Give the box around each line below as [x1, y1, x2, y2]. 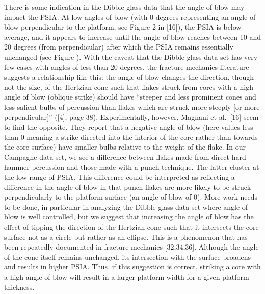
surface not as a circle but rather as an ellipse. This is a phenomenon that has [4, 231, 248, 242]
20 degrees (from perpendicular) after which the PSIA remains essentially [4, 41, 233, 52]
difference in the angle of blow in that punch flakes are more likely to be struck [4, 181, 251, 192]
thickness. [4, 281, 35, 292]
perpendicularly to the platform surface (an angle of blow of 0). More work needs [4, 191, 258, 202]
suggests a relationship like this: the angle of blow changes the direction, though [4, 71, 254, 82]
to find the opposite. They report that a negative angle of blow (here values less [4, 121, 253, 132]
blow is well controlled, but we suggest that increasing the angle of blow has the [4, 211, 254, 222]
